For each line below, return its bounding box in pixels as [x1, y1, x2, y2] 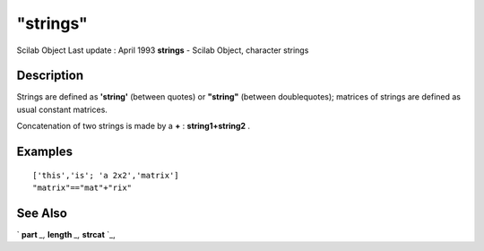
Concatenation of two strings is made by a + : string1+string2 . [16, 121, 251, 132]
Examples [16, 144, 73, 160]
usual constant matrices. [16, 104, 108, 115]
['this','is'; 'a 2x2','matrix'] [32, 170, 179, 180]
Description [16, 68, 84, 83]
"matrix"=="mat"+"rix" [32, 183, 133, 193]
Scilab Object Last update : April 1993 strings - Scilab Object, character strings [16, 45, 309, 56]
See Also [16, 205, 67, 221]
